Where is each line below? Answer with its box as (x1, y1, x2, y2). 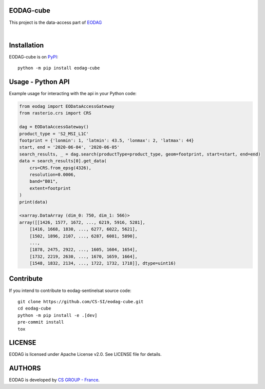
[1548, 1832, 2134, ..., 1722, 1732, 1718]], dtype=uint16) (29, 261, 176, 266)
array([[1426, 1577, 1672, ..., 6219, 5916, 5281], (19, 219, 146, 225)
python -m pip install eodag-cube (18, 65, 100, 71)
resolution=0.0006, (29, 172, 76, 177)
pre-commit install (18, 319, 64, 325)
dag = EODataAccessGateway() (19, 124, 89, 130)
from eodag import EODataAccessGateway (19, 104, 114, 109)
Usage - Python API (9, 78, 70, 86)
